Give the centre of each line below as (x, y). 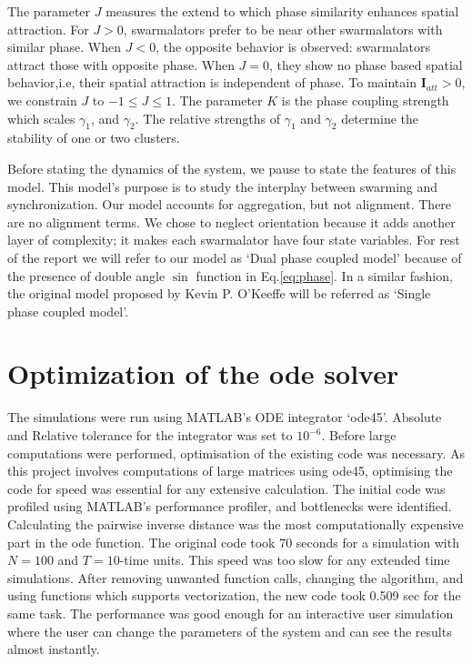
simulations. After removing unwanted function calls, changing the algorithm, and (236, 577)
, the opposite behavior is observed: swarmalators (293, 47)
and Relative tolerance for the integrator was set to (150, 435)
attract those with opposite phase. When (121, 64)
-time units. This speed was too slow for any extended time (285, 560)
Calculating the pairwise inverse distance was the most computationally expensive (236, 523)
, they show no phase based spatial (366, 64)
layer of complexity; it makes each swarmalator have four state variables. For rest (234, 240)
